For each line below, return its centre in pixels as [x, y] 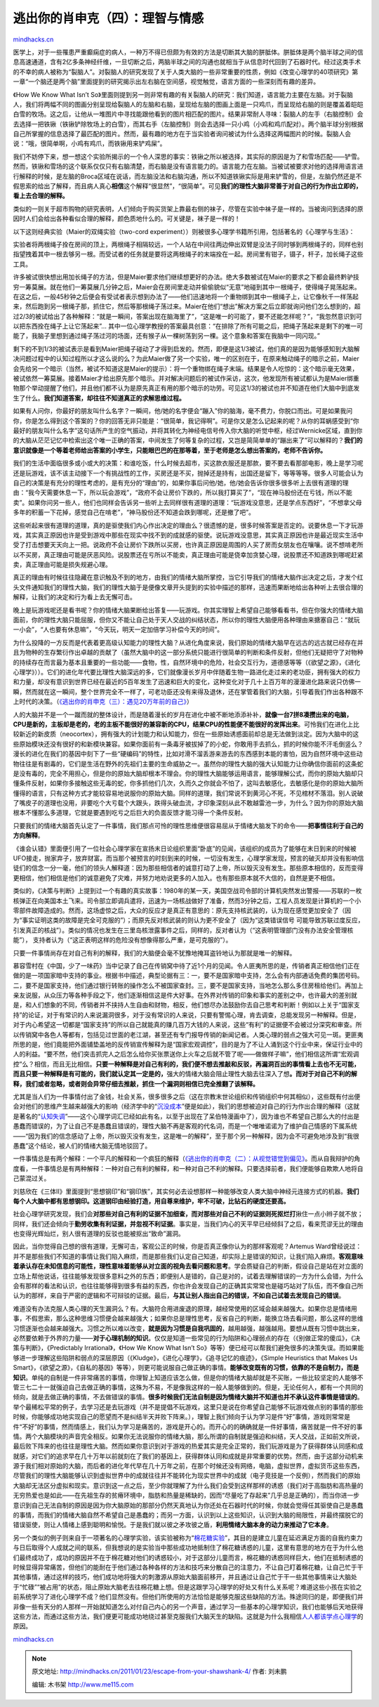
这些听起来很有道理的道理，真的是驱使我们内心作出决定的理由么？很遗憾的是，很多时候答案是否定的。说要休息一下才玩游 [188, 525]
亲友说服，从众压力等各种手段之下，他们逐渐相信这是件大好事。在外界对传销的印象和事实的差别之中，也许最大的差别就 [185, 995]
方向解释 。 [28, 835]
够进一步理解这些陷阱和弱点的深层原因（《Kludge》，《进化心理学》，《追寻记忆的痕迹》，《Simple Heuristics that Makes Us [185, 1358]
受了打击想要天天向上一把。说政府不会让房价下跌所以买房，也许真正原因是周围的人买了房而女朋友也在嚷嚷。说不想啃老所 [188, 545]
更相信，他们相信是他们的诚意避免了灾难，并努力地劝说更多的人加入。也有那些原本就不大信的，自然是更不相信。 [176, 877]
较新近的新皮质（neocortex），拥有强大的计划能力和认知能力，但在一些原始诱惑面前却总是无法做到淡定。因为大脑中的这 [186, 734]
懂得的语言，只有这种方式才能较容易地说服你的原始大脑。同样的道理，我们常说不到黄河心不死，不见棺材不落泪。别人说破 [188, 793]
